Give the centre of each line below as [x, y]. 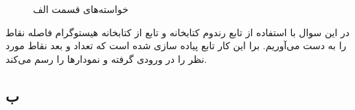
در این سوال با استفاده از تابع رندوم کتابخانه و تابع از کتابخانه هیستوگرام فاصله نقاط [178, 32]
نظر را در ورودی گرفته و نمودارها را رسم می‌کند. [106, 58]
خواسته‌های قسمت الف [81, 9]
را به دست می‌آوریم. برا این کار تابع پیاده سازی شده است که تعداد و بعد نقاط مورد [176, 45]
